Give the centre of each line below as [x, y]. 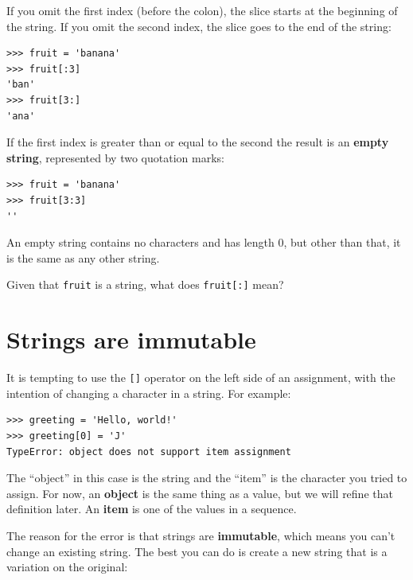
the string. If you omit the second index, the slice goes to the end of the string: [199, 26]
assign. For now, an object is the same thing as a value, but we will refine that [200, 493]
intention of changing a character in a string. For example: [149, 393]
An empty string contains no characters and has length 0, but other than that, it [204, 242]
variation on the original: [67, 567]
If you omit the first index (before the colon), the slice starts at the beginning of [202, 10]
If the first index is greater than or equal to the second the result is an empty [198, 142]
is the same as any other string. [83, 257]
